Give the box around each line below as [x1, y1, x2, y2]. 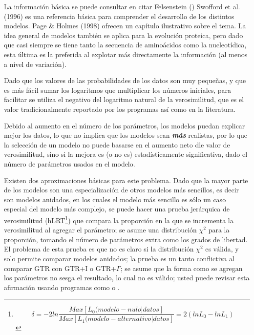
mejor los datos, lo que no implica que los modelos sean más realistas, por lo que [4, 130, 247, 140]
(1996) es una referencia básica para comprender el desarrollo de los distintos [4, 11, 234, 21]
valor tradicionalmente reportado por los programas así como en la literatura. [4, 104, 236, 114]
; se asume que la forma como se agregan [120, 263, 243, 273]
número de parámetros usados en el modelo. [4, 158, 135, 168]
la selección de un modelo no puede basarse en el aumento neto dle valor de [4, 139, 230, 149]
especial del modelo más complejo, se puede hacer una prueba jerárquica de [4, 204, 230, 214]
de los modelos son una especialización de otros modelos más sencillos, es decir [4, 185, 239, 195]
